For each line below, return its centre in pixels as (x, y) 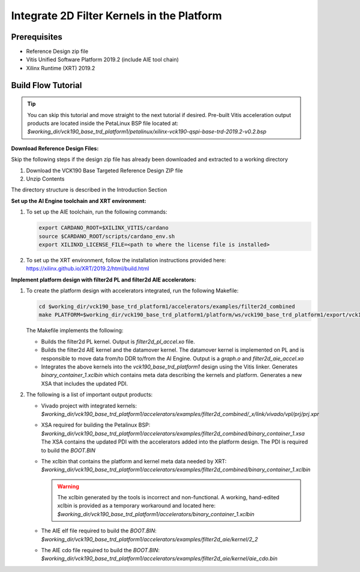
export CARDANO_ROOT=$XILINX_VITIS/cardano (104, 228)
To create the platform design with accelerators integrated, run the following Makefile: (132, 291)
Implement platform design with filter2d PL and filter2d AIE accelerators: (103, 280)
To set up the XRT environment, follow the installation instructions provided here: (126, 260)
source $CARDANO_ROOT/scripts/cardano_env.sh (107, 236)
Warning (68, 486)
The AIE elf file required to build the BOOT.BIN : (99, 531)
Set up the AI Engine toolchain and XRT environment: (79, 200)
